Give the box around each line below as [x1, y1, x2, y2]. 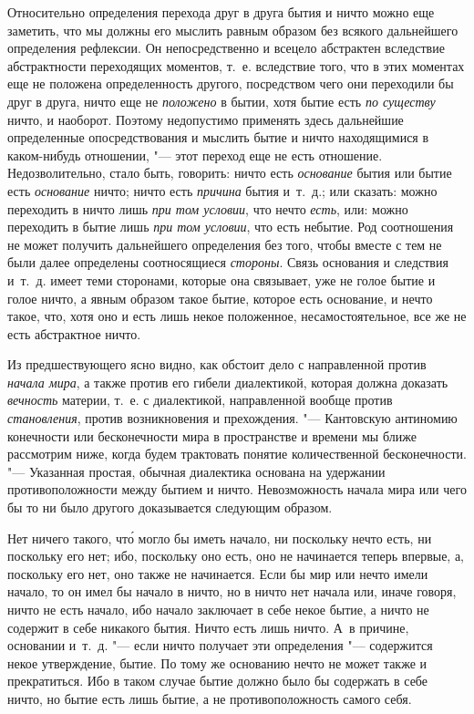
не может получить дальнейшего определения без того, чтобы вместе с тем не [7, 234, 442, 254]
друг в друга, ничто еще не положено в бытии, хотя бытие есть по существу [7, 91, 436, 110]
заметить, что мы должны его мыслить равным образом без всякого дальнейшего [7, 20, 459, 39]
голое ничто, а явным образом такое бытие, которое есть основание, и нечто [7, 288, 433, 307]
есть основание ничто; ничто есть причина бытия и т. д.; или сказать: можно [7, 181, 438, 200]
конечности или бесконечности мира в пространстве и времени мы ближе [7, 426, 417, 445]
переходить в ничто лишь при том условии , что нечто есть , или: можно [7, 199, 408, 218]
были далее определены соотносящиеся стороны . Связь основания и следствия [7, 253, 448, 272]
